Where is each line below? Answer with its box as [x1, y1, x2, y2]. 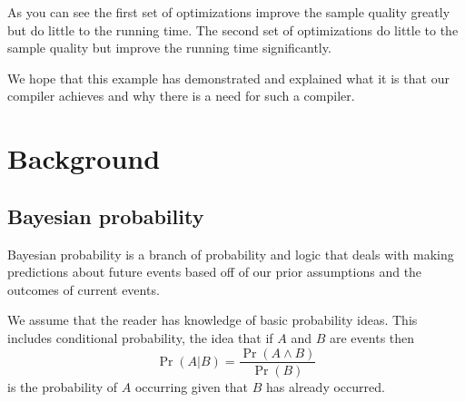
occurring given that [134, 377, 249, 396]
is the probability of [7, 377, 118, 396]
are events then [330, 328, 415, 347]
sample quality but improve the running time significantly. [7, 38, 331, 57]
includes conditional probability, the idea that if [7, 328, 273, 347]
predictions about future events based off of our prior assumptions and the [7, 262, 422, 281]
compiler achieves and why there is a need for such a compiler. [7, 86, 355, 105]
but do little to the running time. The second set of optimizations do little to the [7, 20, 459, 39]
